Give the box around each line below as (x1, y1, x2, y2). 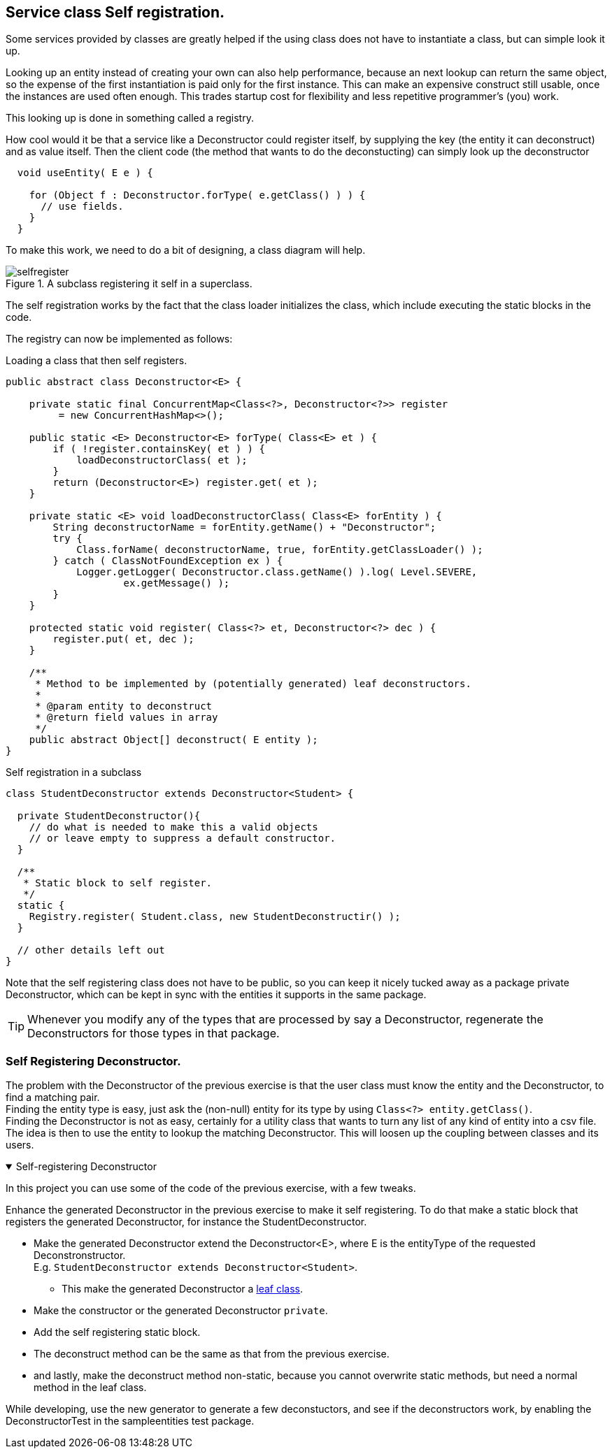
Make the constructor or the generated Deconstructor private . (34, 1304, 328, 1317)
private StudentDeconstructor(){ (17, 810, 201, 822)
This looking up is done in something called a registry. (6, 112, 254, 124)
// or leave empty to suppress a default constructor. (29, 833, 336, 844)
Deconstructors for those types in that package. (27, 1026, 280, 1041)
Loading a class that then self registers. (6, 354, 187, 367)
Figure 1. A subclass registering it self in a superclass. (6, 278, 252, 290)
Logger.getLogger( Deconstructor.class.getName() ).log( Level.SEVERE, (76, 566, 478, 578)
